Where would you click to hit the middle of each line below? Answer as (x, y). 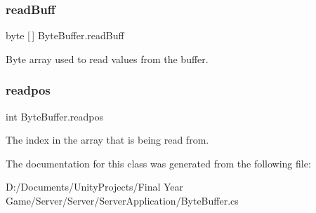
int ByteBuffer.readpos (54, 116)
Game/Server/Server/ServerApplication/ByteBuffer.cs (122, 200)
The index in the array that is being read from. (107, 140)
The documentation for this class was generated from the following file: (158, 163)
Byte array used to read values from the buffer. (107, 59)
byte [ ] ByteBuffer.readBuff (65, 35)
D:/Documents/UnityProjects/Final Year (95, 187)
